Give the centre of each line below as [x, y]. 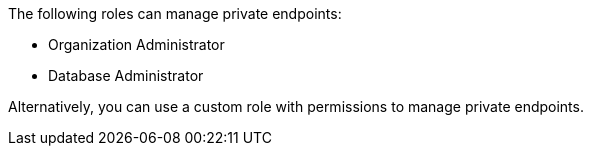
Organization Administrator [136, 44]
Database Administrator [126, 75]
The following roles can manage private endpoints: [175, 13]
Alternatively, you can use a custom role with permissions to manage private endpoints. [296, 106]
